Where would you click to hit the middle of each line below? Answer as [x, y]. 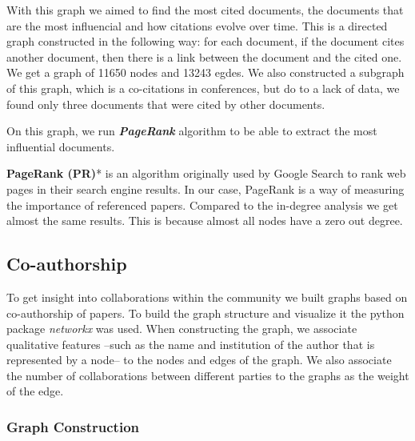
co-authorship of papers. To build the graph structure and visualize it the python [206, 313]
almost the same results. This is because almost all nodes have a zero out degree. [205, 220]
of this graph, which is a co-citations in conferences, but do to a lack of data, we [203, 88]
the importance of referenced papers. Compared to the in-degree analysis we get [202, 204]
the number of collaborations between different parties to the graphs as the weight [208, 375]
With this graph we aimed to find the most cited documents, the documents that [205, 10]
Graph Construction [73, 427]
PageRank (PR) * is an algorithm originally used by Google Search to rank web [206, 173]
